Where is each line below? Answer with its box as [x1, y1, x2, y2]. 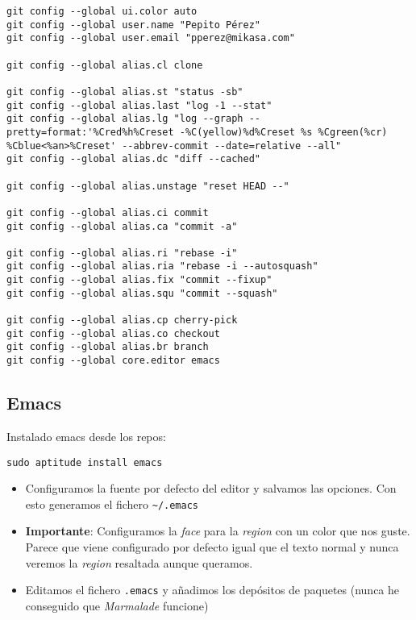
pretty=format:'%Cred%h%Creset [6, 126, 174, 138]
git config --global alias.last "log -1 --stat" [6, 99, 272, 111]
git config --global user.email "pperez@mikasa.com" [6, 32, 295, 44]
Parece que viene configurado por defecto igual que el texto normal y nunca [25, 539, 399, 556]
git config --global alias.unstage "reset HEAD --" [6, 180, 289, 192]
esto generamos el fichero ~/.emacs [25, 495, 198, 512]
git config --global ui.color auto [6, 6, 198, 17]
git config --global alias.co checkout [6, 327, 220, 339]
